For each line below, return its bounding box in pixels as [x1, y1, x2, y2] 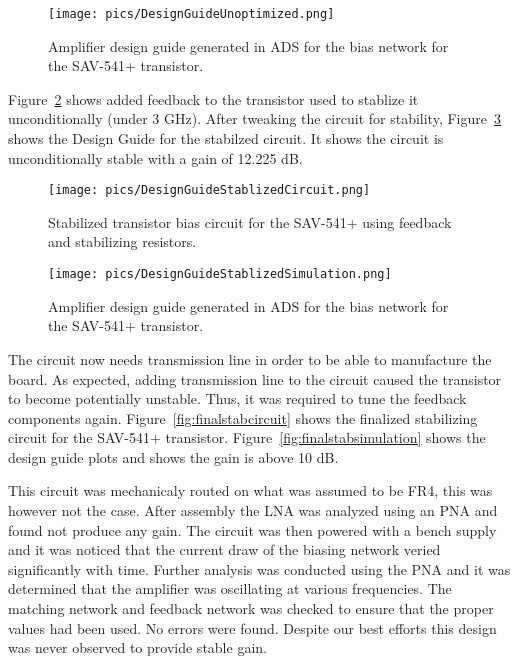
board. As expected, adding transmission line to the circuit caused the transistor [8, 368, 502, 389]
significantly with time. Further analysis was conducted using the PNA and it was [8, 558, 511, 579]
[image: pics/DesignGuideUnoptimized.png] [48, 7, 335, 21]
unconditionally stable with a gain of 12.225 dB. [8, 147, 303, 168]
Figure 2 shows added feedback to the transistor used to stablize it [8, 88, 419, 109]
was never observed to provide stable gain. [8, 637, 267, 658]
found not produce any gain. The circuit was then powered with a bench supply [8, 519, 497, 540]
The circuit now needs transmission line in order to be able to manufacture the [8, 348, 492, 369]
